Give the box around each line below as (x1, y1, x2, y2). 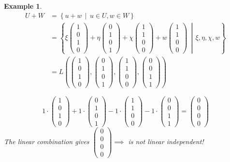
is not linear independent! (128, 136, 204, 147)
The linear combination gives (4, 136, 89, 147)
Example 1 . (4, 1, 42, 11)
